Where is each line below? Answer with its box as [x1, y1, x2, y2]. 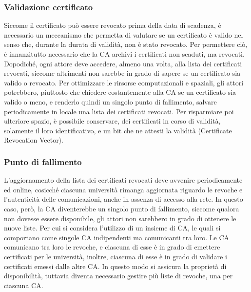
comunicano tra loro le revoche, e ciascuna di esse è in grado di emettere [4, 242, 220, 252]
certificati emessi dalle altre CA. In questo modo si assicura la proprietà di [4, 261, 227, 271]
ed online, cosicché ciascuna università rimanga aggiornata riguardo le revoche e [4, 184, 243, 194]
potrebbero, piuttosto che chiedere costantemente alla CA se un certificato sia [4, 87, 236, 97]
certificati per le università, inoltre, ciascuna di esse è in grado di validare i [4, 251, 227, 261]
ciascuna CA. [4, 280, 43, 290]
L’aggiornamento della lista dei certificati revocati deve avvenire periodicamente [4, 175, 243, 185]
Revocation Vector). [4, 135, 63, 145]
